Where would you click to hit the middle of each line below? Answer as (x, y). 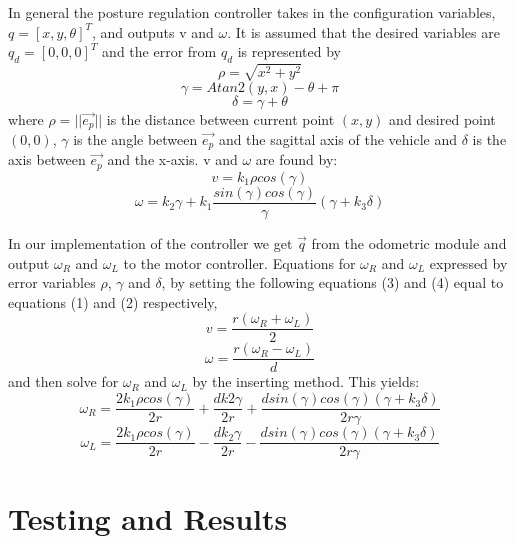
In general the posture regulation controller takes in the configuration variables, (252, 12)
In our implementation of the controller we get (150, 242)
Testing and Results (148, 518)
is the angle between (135, 138)
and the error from (159, 51)
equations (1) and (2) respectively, (113, 301)
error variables (52, 282)
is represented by (289, 51)
